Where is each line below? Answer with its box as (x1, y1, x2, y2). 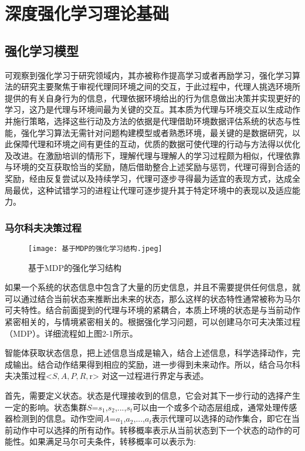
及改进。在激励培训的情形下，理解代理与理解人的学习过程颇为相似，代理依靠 (5, 149, 300, 161)
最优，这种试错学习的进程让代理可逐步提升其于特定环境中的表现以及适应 (12, 184, 292, 196)
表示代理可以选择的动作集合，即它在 (151, 412, 292, 425)
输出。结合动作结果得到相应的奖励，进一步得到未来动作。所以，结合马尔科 (12, 358, 300, 370)
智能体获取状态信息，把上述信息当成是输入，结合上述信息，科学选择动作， (5, 347, 292, 359)
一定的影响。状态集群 (5, 401, 87, 413)
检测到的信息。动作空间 (12, 412, 103, 425)
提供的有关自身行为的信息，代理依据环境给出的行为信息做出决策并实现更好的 (5, 91, 300, 104)
